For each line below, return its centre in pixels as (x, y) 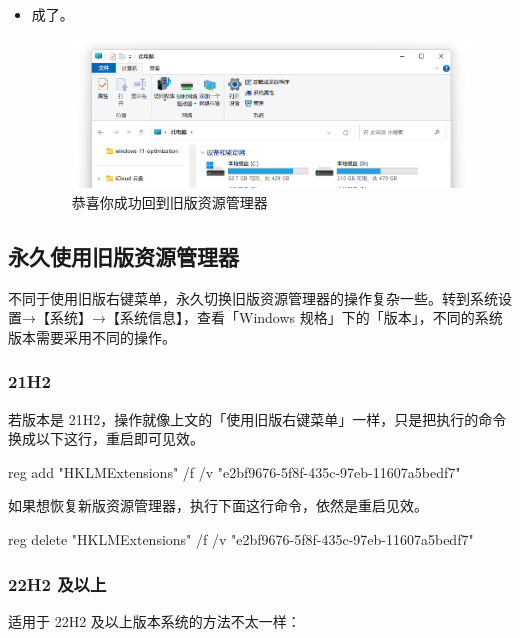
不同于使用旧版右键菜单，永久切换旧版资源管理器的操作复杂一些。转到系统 (253, 297)
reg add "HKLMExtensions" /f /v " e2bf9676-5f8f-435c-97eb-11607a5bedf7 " (234, 471)
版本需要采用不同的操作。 (92, 336)
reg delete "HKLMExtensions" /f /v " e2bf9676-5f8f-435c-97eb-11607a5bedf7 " (241, 539)
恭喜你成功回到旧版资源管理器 (169, 201)
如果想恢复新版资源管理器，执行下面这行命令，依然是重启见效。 (218, 505)
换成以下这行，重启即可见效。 (106, 438)
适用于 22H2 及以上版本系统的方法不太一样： (154, 620)
